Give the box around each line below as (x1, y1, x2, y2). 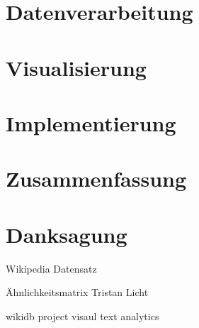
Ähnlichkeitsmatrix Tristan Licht (6, 285, 149, 300)
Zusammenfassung (6, 164, 187, 193)
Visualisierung (6, 53, 147, 82)
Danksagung (6, 219, 127, 248)
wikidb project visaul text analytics (6, 308, 159, 323)
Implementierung (6, 108, 176, 137)
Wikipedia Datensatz (6, 261, 97, 275)
